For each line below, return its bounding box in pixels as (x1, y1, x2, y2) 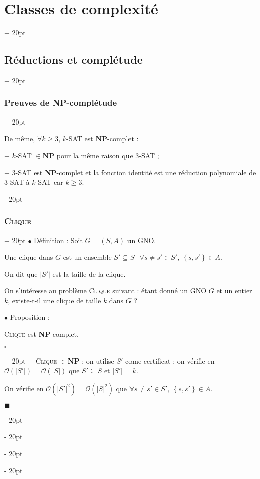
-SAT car (35, 177, 63, 187)
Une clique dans (4, 252, 53, 262)
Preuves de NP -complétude (4, 96, 117, 109)
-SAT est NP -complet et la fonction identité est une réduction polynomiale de (15, 167, 256, 177)
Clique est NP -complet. (4, 329, 79, 339)
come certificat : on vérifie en (125, 355, 215, 366)
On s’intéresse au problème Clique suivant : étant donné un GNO (4, 285, 207, 296)
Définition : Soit (34, 234, 83, 245)
